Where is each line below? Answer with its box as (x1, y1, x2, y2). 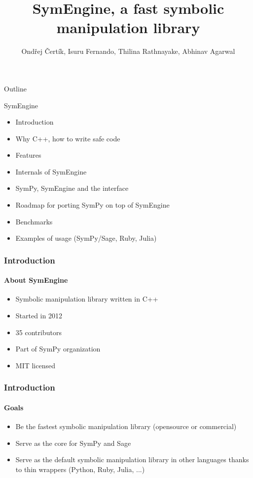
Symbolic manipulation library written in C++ (15, 294, 158, 304)
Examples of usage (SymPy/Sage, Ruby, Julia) (15, 233, 157, 243)
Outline (4, 83, 27, 93)
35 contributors (15, 327, 62, 337)
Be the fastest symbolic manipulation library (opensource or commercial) (15, 421, 237, 432)
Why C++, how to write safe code (15, 133, 120, 143)
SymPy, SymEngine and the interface (15, 183, 129, 193)
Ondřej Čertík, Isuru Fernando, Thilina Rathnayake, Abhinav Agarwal (21, 46, 235, 56)
